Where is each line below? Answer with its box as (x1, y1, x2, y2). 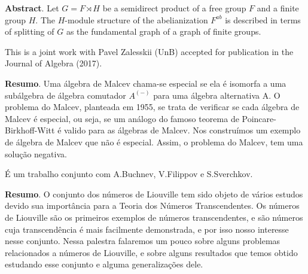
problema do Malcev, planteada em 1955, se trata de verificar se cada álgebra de (5, 101, 300, 113)
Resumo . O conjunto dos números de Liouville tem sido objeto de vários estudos (5, 187, 303, 200)
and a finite (257, 2, 299, 14)
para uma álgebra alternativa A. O (153, 89, 280, 101)
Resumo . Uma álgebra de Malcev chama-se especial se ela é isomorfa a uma (5, 77, 286, 89)
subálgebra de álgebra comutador (5, 89, 126, 101)
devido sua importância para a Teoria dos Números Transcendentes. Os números (5, 199, 300, 212)
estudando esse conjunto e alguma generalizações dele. (5, 258, 203, 270)
